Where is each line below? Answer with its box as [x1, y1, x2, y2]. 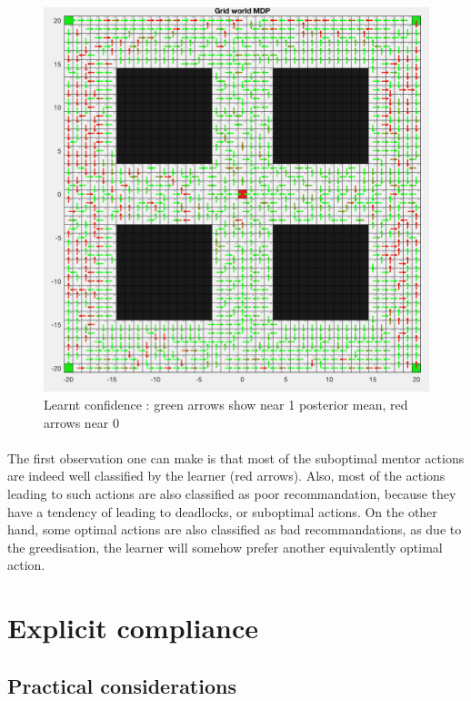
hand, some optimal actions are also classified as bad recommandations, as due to [7, 520, 462, 539]
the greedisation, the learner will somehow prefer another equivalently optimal [7, 537, 443, 556]
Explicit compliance [7, 609, 258, 646]
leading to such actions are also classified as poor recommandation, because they [7, 483, 456, 503]
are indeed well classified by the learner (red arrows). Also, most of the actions [7, 466, 446, 485]
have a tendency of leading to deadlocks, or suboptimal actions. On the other [7, 502, 437, 521]
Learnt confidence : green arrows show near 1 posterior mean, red [44, 394, 408, 413]
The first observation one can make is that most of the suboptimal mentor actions [7, 448, 465, 467]
